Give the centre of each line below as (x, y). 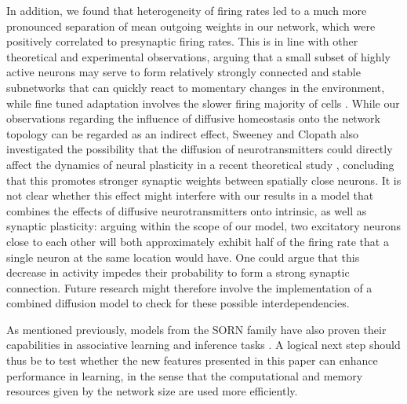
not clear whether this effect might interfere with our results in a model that (190, 195)
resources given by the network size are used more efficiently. (152, 391)
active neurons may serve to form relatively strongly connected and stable (184, 72)
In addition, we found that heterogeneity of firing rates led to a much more (187, 10)
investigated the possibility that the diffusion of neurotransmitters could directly (200, 149)
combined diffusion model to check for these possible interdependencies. (178, 303)
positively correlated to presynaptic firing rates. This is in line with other (182, 41)
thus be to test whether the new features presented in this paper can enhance (192, 360)
